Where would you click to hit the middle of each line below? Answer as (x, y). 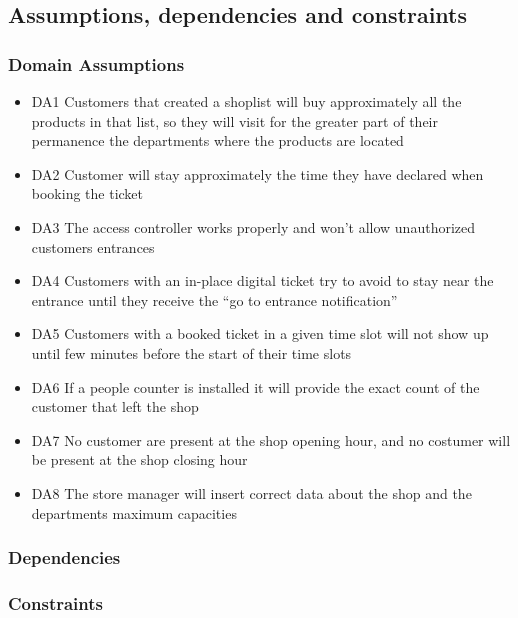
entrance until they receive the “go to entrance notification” (214, 299)
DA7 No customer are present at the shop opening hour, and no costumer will (271, 439)
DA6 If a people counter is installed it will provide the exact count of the (255, 386)
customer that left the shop (115, 406)
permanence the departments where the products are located (217, 140)
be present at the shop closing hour (139, 459)
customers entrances (93, 246)
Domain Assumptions (96, 63)
